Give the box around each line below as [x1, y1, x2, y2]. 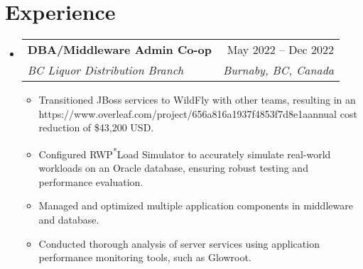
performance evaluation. [38, 174, 143, 189]
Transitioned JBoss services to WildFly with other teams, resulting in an [38, 92, 356, 107]
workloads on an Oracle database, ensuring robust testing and [38, 160, 308, 175]
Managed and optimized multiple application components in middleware [38, 198, 353, 213]
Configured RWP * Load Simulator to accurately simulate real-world [38, 144, 331, 161]
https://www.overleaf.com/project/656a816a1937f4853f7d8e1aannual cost [38, 106, 357, 121]
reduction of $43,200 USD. [38, 120, 154, 135]
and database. [38, 212, 99, 226]
